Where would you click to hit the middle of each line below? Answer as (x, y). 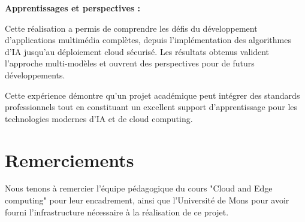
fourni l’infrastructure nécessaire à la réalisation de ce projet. (117, 212)
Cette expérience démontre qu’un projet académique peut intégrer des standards (152, 95)
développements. (35, 74)
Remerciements (70, 159)
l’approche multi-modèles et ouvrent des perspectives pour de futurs (130, 63)
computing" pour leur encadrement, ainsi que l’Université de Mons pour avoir (147, 200)
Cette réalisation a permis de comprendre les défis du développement (131, 28)
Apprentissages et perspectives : (73, 8)
